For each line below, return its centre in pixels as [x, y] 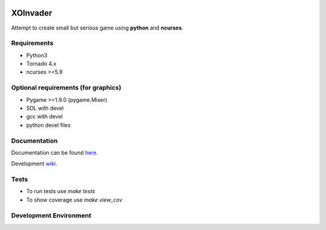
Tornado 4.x [41, 64]
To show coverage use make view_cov [75, 200]
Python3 [37, 55]
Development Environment [51, 216]
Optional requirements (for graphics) [66, 88]
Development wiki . [34, 164]
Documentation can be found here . [55, 152]
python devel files [48, 125]
